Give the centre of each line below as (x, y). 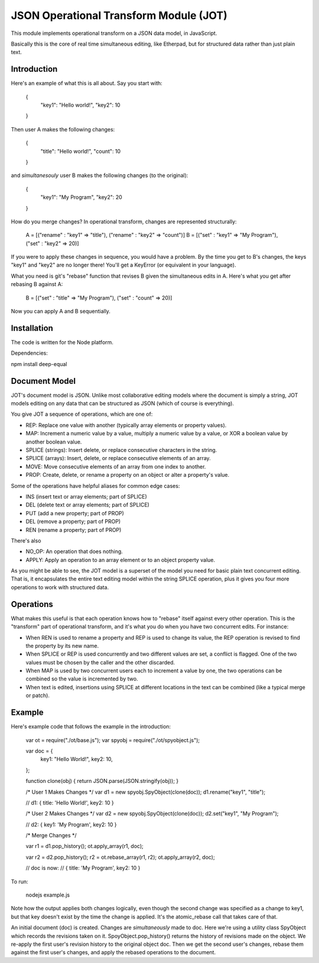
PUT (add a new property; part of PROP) (75, 513)
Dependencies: (30, 353)
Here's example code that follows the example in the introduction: (91, 727)
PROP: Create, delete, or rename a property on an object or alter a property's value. (128, 475)
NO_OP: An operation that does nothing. (74, 551)
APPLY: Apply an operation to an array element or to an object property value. (121, 560)
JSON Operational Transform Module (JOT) (119, 15)
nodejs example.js (48, 895)
